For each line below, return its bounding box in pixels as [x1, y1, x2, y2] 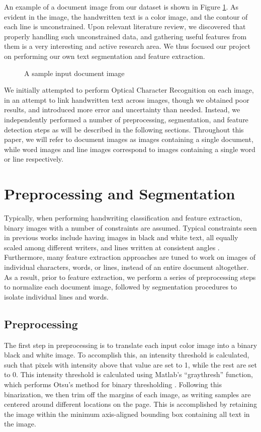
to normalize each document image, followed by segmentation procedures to [4, 281, 237, 292]
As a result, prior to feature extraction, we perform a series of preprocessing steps [4, 271, 256, 282]
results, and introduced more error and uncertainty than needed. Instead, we [4, 104, 240, 115]
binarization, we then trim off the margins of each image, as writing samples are [4, 389, 251, 399]
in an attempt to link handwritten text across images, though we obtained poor [4, 94, 249, 105]
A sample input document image [24, 67, 125, 78]
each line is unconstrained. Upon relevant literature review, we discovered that [4, 21, 246, 32]
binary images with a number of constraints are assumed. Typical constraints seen [4, 222, 257, 233]
